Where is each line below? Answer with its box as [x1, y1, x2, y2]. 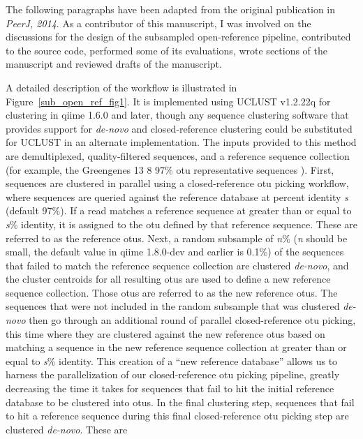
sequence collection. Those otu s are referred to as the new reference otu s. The [6, 285, 338, 299]
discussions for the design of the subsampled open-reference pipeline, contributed [6, 29, 351, 44]
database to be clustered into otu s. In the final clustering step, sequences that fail [6, 394, 355, 409]
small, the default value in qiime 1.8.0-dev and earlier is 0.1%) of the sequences [6, 244, 344, 259]
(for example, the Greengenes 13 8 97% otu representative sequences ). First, [6, 162, 334, 177]
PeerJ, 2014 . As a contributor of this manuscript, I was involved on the [6, 15, 311, 30]
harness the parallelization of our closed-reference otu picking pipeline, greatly [6, 367, 340, 382]
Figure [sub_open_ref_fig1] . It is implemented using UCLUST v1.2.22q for [6, 94, 331, 108]
